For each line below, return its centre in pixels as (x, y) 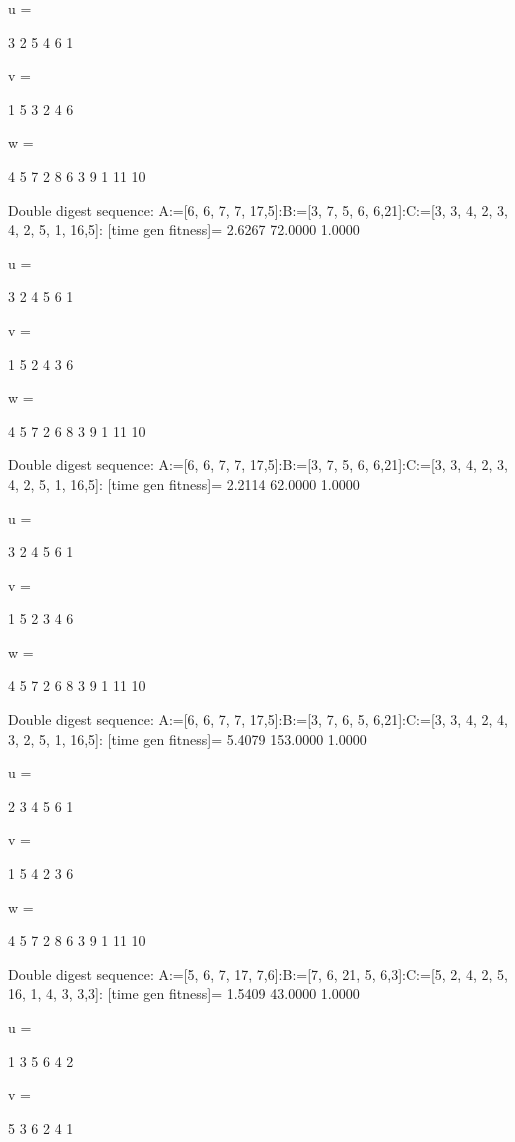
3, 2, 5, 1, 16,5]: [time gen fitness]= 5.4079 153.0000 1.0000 (187, 738)
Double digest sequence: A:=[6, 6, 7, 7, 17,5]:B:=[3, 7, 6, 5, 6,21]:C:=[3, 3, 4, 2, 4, (258, 719)
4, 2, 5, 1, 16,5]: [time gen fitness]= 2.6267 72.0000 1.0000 (184, 229)
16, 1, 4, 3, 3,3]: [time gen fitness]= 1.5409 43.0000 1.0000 (184, 993)
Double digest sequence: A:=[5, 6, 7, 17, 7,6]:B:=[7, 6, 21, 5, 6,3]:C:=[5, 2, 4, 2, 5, (258, 973)
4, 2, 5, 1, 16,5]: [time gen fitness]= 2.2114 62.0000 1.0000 (184, 483)
